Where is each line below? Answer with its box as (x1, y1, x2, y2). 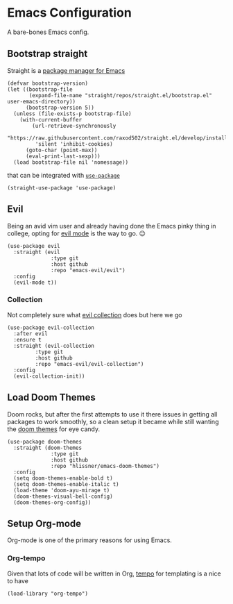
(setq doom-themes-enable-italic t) (13, 480, 119, 487)
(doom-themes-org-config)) (13, 498, 92, 506)
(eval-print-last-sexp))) (25, 153, 101, 160)
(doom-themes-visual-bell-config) (13, 493, 113, 500)
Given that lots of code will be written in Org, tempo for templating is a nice (7, 569, 221, 578)
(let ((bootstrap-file (7, 85, 73, 93)
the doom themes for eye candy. (7, 425, 101, 433)
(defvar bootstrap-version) (7, 80, 89, 87)
